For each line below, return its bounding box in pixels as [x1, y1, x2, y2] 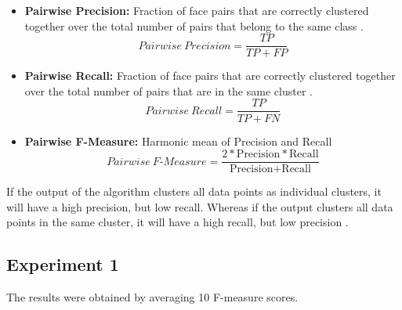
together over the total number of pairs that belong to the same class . [24, 17, 364, 34]
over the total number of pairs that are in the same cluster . [24, 82, 313, 99]
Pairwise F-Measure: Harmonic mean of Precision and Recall [24, 132, 332, 149]
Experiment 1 [6, 252, 119, 276]
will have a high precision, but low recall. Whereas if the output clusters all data [6, 198, 393, 214]
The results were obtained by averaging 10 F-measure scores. [6, 289, 299, 305]
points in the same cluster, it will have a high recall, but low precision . [6, 214, 349, 230]
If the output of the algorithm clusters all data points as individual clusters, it [6, 183, 382, 200]
